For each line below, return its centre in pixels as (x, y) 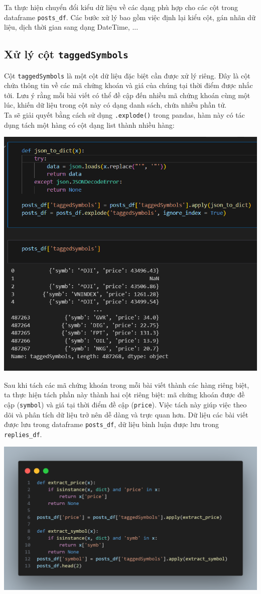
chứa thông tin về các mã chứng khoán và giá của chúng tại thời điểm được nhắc (128, 85)
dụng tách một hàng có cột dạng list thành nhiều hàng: (89, 124)
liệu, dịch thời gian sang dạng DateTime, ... (71, 27)
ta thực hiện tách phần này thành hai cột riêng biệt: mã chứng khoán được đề (124, 395)
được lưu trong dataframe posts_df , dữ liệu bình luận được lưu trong (112, 424)
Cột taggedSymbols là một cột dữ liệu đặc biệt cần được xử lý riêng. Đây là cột (127, 75)
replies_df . (23, 434)
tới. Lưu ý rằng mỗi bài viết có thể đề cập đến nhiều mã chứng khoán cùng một (127, 95)
